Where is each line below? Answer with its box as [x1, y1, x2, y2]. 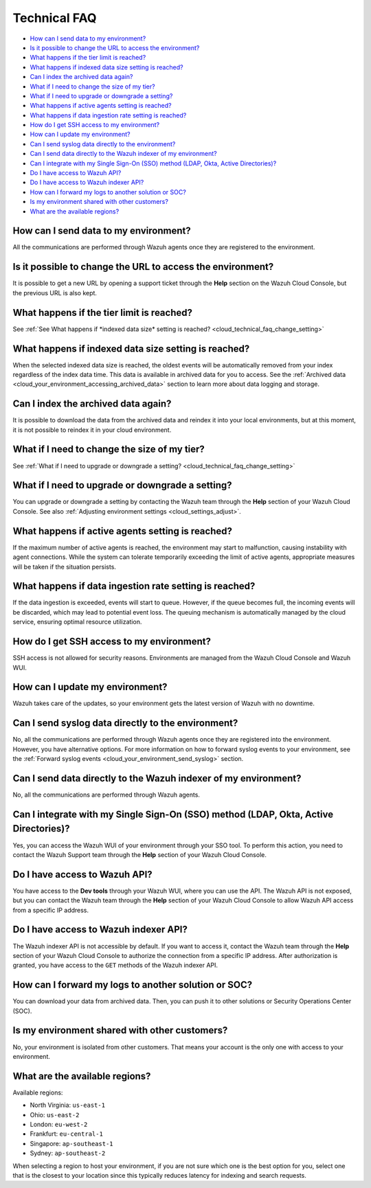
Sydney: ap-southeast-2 [30, 1149, 106, 1157]
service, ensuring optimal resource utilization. [12, 618, 142, 626]
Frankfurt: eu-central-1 [30, 1130, 103, 1138]
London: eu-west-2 [30, 1120, 88, 1128]
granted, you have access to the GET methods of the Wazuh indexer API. [12, 961, 218, 970]
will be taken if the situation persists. [12, 562, 117, 571]
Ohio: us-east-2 [30, 1110, 80, 1119]
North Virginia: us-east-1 [30, 1101, 106, 1109]
